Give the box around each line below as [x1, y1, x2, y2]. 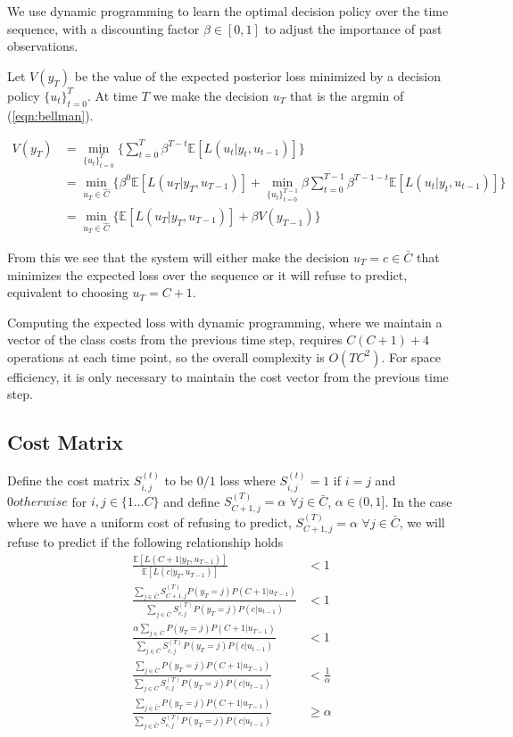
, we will [399, 512, 445, 531]
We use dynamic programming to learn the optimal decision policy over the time [7, 2, 449, 20]
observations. [7, 37, 79, 55]
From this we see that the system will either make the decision [7, 247, 350, 266]
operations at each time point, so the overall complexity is [7, 347, 325, 366]
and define [163, 492, 220, 510]
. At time [87, 86, 137, 104]
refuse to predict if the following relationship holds [7, 532, 284, 551]
